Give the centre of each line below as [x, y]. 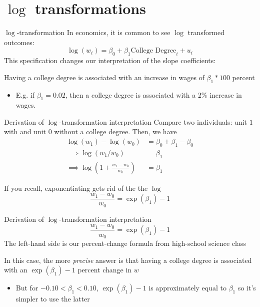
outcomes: [19, 42]
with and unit [25, 131]
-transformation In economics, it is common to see [93, 32]
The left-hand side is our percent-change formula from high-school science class [125, 243]
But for [27, 288]
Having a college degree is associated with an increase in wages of [104, 77]
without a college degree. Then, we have [115, 131]
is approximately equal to [187, 288]
